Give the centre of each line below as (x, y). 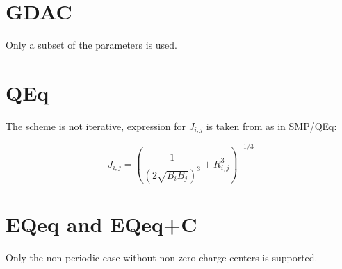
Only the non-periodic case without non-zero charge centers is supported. (162, 257)
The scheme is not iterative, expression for (96, 125)
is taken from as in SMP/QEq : (271, 125)
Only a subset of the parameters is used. (92, 45)
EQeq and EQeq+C (101, 223)
